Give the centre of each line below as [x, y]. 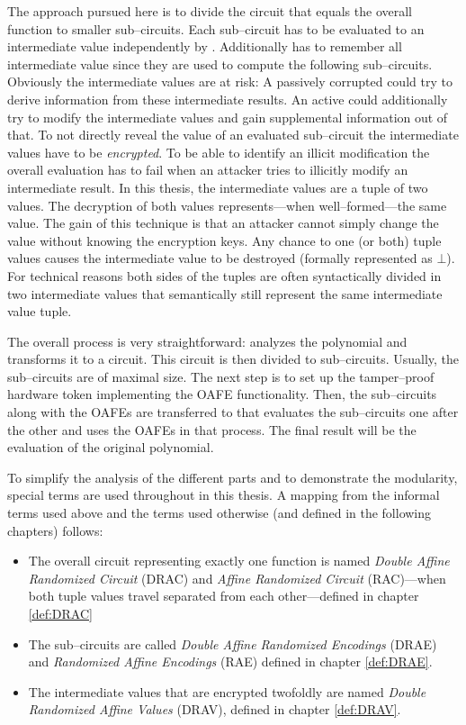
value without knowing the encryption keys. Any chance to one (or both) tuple [224, 240]
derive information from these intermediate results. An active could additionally [228, 99]
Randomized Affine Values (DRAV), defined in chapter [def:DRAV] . [215, 709]
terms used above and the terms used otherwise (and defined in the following [220, 513]
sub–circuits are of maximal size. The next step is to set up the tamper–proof [221, 376]
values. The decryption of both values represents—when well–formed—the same [227, 205]
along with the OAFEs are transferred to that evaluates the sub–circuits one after [233, 412]
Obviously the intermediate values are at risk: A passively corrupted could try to [230, 82]
